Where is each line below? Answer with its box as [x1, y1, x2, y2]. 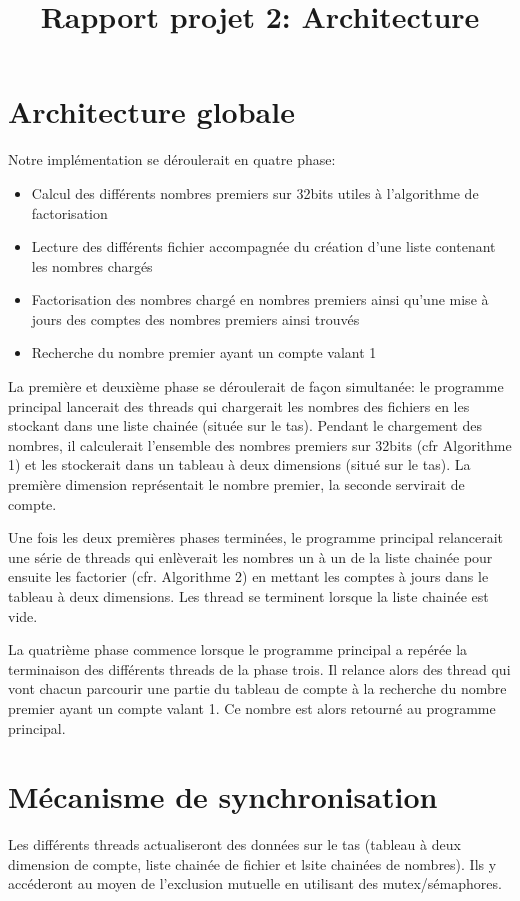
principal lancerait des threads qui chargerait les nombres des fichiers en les [8, 395, 470, 416]
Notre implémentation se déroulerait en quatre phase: [8, 149, 336, 170]
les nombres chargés [31, 255, 153, 276]
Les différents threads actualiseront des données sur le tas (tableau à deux [8, 834, 461, 855]
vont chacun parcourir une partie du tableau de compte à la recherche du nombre [8, 678, 507, 699]
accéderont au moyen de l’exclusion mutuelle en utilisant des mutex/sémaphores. [8, 873, 502, 894]
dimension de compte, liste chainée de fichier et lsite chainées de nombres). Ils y [8, 853, 497, 874]
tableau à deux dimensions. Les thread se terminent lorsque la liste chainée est [8, 586, 489, 606]
